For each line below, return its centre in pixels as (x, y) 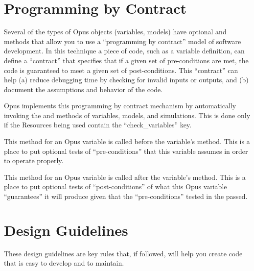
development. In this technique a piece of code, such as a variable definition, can (124, 51)
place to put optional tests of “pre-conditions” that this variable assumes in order (126, 151)
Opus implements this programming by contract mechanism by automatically (120, 106)
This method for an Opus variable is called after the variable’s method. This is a (125, 177)
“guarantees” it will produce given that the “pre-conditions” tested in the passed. (126, 196)
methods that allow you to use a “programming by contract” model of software (123, 41)
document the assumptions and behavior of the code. (83, 89)
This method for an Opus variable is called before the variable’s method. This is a (127, 141)
